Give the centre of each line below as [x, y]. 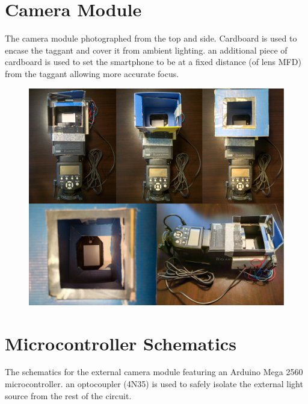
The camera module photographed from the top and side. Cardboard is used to [151, 38]
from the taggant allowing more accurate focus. [92, 73]
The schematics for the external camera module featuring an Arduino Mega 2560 [154, 372]
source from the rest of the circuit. [68, 395]
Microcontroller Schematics [121, 343]
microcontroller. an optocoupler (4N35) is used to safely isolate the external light [154, 384]
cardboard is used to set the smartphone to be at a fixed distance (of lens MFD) [153, 62]
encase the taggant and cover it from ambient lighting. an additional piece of [146, 50]
